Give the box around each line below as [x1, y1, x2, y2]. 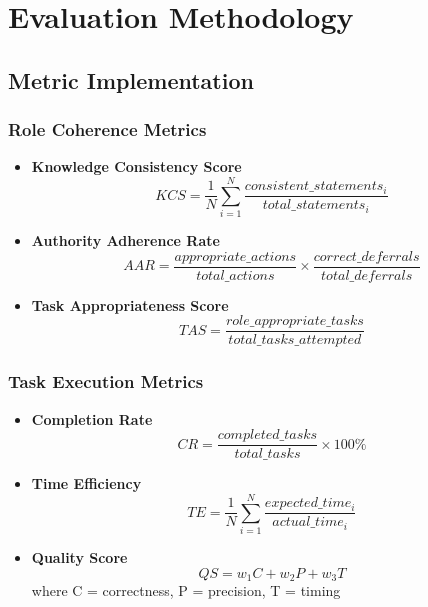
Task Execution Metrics [8, 369, 204, 394]
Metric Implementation [8, 64, 254, 95]
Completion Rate [31, 408, 153, 429]
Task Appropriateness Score [31, 294, 229, 315]
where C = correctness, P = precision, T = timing [31, 580, 341, 601]
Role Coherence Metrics [8, 117, 207, 142]
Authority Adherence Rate [31, 230, 220, 251]
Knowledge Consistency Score [31, 156, 242, 177]
